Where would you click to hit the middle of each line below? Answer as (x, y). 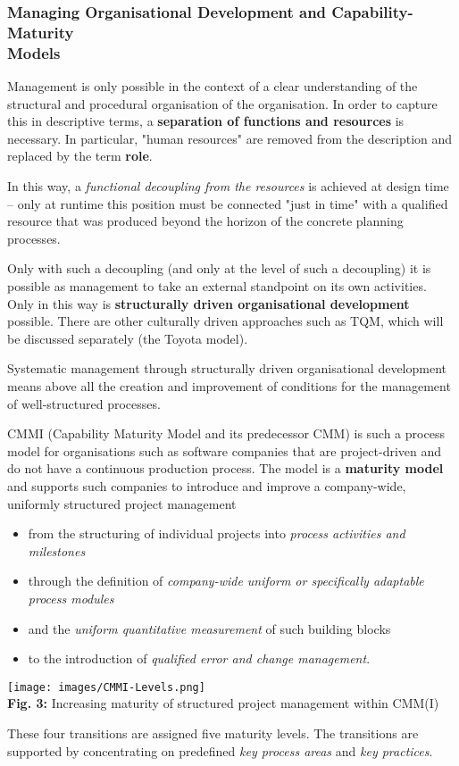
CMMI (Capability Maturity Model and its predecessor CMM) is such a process (226, 433)
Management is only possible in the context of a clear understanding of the (213, 86)
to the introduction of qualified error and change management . (199, 658)
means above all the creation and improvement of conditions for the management (229, 385)
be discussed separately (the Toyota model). (128, 338)
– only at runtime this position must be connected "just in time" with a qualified (228, 203)
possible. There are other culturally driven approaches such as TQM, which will (225, 321)
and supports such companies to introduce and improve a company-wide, (207, 485)
